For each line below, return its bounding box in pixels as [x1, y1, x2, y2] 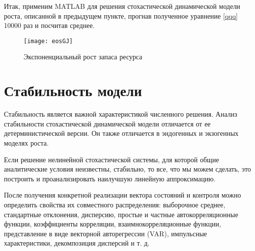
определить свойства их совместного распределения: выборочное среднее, [4, 199, 226, 209]
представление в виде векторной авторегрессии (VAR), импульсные [4, 228, 207, 238]
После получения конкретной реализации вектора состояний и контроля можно [4, 190, 241, 200]
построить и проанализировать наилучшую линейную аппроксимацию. [4, 173, 216, 183]
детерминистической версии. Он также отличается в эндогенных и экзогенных [4, 128, 239, 138]
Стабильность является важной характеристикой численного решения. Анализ [4, 109, 237, 119]
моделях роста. [4, 137, 49, 148]
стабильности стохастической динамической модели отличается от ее [4, 118, 211, 128]
